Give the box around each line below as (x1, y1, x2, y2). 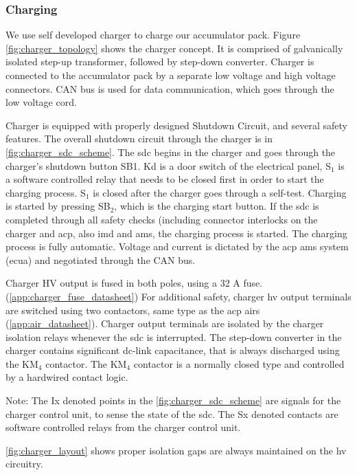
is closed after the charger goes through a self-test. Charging (93, 185, 347, 199)
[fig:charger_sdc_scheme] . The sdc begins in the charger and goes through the (5, 144, 336, 159)
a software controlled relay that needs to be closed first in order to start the (5, 172, 324, 186)
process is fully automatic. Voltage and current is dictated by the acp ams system (5, 239, 349, 254)
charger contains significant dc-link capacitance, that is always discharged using (5, 343, 340, 357)
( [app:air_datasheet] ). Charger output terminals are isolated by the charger (5, 316, 324, 331)
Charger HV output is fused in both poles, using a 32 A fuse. (5, 276, 263, 290)
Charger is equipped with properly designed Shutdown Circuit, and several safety (5, 118, 347, 132)
